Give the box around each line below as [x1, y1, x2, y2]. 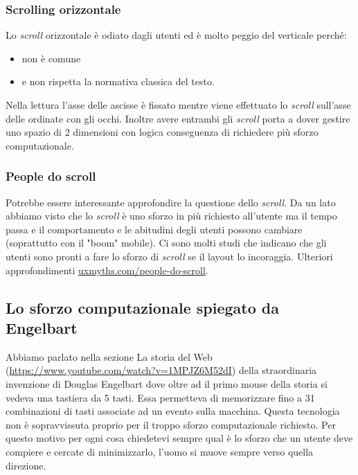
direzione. [6, 458, 46, 472]
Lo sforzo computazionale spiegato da [6, 296, 279, 318]
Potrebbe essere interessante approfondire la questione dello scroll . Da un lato [6, 195, 336, 209]
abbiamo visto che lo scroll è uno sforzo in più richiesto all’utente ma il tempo [6, 208, 337, 223]
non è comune [21, 51, 81, 65]
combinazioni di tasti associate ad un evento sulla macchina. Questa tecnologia [6, 404, 340, 418]
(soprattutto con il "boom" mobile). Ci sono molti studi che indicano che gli [6, 235, 327, 250]
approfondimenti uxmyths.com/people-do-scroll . [6, 262, 208, 277]
